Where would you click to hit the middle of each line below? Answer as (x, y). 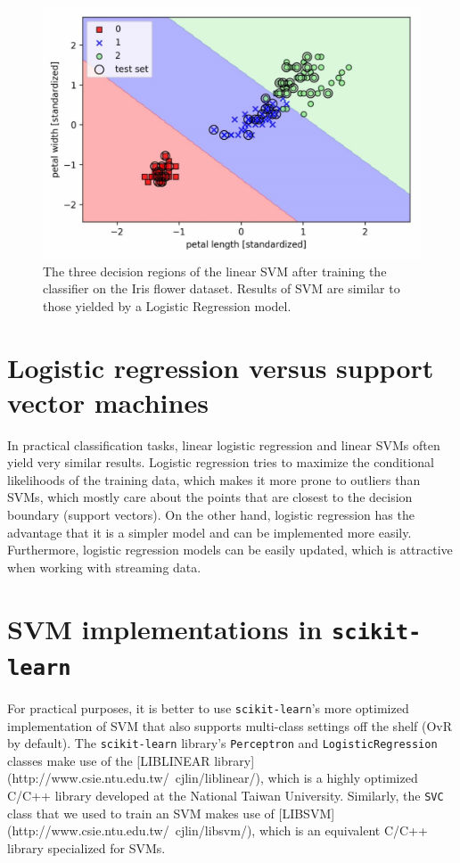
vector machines (108, 402)
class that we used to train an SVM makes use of (141, 813)
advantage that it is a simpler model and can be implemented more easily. (209, 532)
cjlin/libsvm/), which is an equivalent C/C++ (301, 830)
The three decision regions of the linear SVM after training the (215, 271)
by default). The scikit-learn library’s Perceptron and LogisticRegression (222, 743)
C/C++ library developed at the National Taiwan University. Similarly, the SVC (226, 796)
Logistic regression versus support (221, 367)
